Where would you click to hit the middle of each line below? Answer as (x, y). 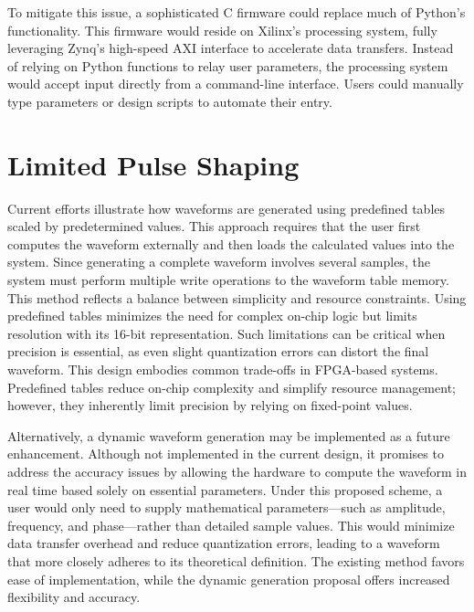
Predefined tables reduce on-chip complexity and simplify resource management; (232, 387)
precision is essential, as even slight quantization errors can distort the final (218, 351)
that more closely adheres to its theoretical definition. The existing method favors (236, 560)
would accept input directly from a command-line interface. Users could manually (236, 84)
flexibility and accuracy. (74, 597)
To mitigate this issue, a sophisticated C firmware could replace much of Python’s (237, 12)
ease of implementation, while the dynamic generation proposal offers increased (229, 579)
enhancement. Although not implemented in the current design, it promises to (226, 454)
